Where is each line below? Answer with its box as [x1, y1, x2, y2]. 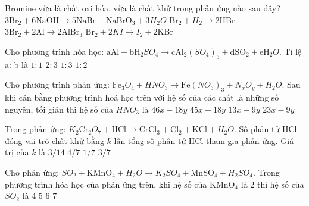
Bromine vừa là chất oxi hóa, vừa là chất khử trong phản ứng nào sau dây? [5, 2, 280, 14]
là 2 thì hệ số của [241, 177, 304, 190]
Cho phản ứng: [5, 166, 60, 178]
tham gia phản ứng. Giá [206, 134, 294, 146]
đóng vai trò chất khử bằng [5, 134, 104, 146]
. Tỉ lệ [279, 45, 302, 57]
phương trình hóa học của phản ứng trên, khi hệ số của [5, 177, 207, 190]
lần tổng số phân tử [114, 134, 186, 146]
